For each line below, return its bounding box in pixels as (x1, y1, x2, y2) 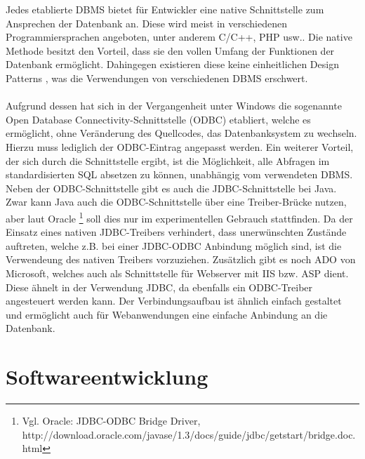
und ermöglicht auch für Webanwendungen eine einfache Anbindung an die (6, 307, 328, 321)
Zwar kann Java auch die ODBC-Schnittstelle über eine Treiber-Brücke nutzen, (6, 194, 347, 209)
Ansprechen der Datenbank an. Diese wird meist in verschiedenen (6, 15, 288, 30)
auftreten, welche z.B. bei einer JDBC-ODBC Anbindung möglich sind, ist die (6, 238, 342, 253)
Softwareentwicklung (6, 362, 208, 391)
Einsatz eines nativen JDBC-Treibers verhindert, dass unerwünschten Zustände (6, 225, 347, 239)
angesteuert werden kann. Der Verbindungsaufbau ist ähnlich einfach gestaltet (6, 293, 342, 308)
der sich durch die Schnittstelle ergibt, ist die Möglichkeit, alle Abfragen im (6, 153, 330, 168)
